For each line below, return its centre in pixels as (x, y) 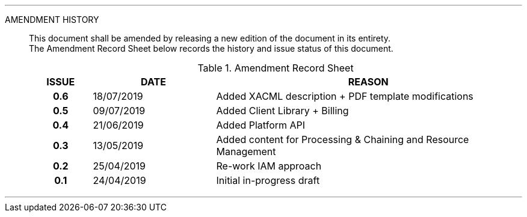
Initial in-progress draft (268, 180)
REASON (368, 82)
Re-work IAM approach (269, 166)
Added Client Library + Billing (282, 111)
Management (246, 151)
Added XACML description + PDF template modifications (345, 96)
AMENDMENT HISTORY (52, 20)
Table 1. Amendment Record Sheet (276, 68)
